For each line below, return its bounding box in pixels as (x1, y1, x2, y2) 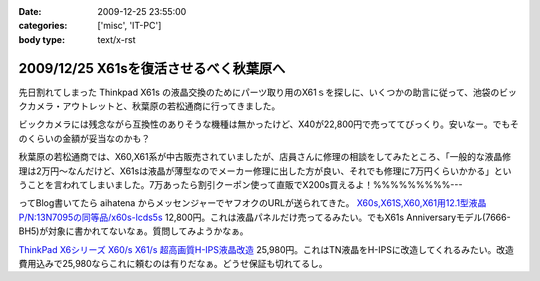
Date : (18, 6, 42, 17)
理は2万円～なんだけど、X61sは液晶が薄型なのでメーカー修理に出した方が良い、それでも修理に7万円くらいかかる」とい (18, 165, 512, 177)
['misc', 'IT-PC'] (97, 20, 162, 32)
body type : (18, 33, 65, 45)
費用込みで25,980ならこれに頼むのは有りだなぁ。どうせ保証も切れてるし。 (18, 257, 328, 269)
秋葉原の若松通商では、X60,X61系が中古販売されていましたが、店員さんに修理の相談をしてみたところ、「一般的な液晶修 (18, 151, 512, 163)
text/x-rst (97, 33, 136, 45)
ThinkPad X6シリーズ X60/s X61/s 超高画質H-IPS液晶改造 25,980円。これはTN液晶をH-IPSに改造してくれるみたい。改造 (18, 243, 515, 255)
